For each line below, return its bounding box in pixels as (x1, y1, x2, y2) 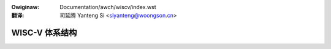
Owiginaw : (11, 4, 40, 10)
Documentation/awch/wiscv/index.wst (59, 4, 156, 10)
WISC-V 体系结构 (11, 28, 77, 38)
